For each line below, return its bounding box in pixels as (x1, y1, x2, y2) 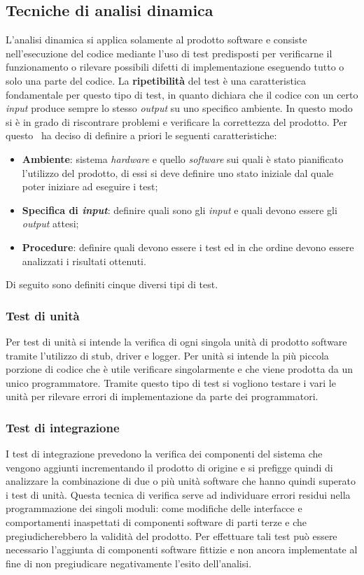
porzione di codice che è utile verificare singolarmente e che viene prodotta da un (6, 362, 353, 376)
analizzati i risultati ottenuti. (22, 253, 146, 268)
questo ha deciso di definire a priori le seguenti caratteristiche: (6, 128, 277, 143)
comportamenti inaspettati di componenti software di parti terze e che (6, 515, 307, 530)
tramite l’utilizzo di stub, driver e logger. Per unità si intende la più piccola (6, 348, 329, 362)
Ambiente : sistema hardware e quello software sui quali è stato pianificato (22, 151, 344, 166)
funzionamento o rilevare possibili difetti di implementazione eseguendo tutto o (6, 59, 344, 74)
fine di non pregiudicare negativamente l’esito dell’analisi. (6, 555, 252, 570)
